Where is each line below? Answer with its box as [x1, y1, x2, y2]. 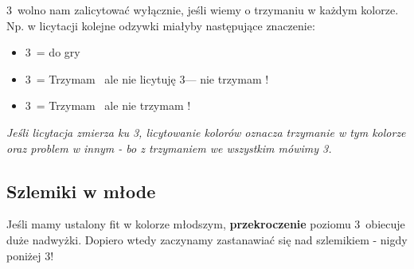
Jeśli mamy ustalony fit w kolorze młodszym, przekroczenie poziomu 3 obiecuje [6, 216, 405, 232]
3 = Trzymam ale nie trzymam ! [25, 97, 191, 114]
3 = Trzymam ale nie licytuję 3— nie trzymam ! [25, 70, 269, 87]
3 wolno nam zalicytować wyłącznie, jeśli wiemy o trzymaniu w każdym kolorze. [6, 2, 399, 18]
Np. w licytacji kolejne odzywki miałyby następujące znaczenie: [6, 17, 315, 33]
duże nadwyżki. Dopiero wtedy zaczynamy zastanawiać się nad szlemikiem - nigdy [6, 231, 408, 248]
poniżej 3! [6, 247, 54, 263]
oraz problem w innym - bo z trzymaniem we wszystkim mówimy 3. [6, 139, 332, 156]
